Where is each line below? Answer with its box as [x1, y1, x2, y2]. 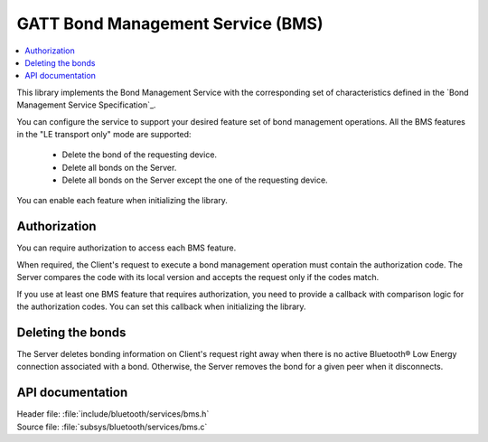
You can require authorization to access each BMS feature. [16, 242, 237, 253]
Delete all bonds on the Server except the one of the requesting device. [61, 174, 329, 185]
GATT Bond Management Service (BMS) [16, 14, 324, 33]
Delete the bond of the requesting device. [61, 149, 217, 160]
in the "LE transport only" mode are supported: [16, 128, 192, 139]
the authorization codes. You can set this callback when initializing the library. [16, 301, 306, 312]
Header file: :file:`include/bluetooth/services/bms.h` [16, 409, 210, 419]
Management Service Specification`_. [16, 99, 156, 110]
